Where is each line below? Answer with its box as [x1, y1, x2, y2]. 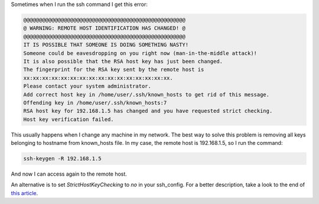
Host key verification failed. [23, 116, 115, 122]
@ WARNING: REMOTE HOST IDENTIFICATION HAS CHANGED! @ [23, 25, 185, 32]
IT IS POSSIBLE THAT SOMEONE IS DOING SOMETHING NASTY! [23, 41, 189, 48]
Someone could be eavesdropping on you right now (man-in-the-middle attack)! [23, 50, 257, 56]
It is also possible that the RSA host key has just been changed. [23, 58, 223, 64]
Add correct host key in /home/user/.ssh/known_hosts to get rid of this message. [23, 91, 270, 98]
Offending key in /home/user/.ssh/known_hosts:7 [23, 99, 167, 106]
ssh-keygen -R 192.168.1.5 [23, 156, 102, 162]
